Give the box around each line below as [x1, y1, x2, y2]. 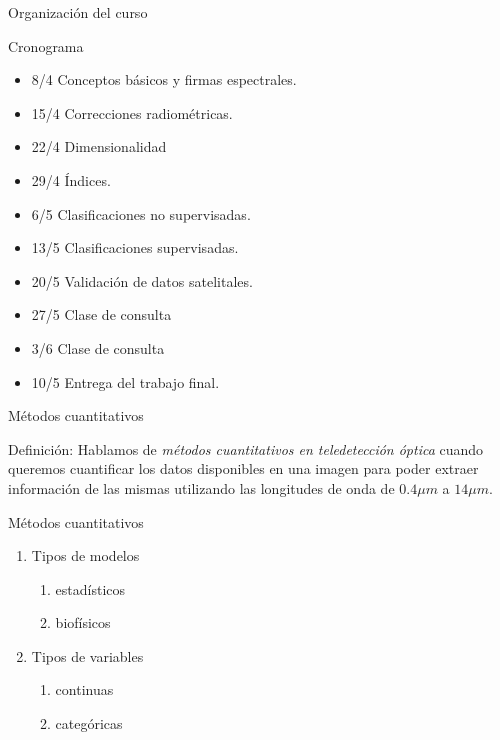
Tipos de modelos [31, 545, 140, 566]
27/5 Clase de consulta [31, 304, 172, 325]
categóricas [55, 713, 123, 734]
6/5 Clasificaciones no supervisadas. [31, 203, 251, 224]
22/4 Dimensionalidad [31, 136, 167, 157]
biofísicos [55, 612, 111, 633]
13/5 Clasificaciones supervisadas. [31, 237, 239, 258]
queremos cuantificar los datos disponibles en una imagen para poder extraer [8, 458, 479, 479]
